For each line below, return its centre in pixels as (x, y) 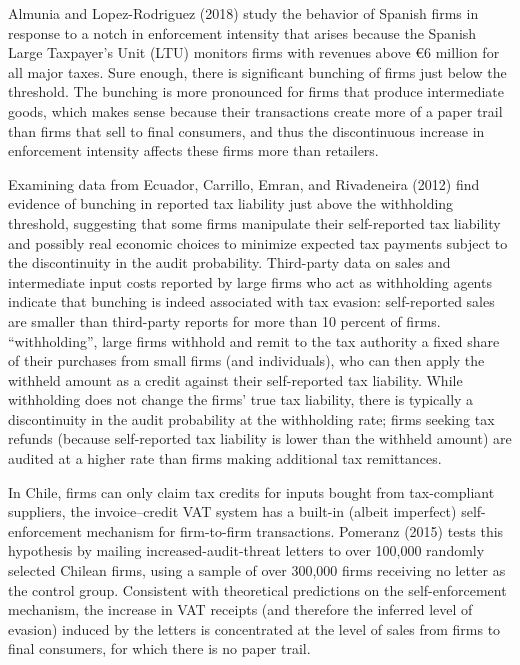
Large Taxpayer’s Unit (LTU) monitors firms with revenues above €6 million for (254, 52)
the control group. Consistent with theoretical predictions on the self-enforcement (257, 589)
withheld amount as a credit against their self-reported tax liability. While (235, 379)
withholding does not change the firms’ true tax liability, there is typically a (241, 399)
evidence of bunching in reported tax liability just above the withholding (231, 203)
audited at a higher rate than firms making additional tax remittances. (225, 458)
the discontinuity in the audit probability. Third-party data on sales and (229, 262)
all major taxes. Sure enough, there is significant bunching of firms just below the (257, 71)
